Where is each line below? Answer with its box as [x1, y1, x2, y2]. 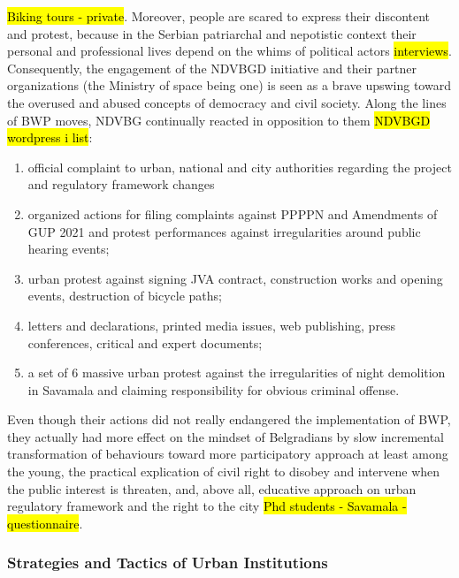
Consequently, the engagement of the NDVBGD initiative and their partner [7, 58, 417, 77]
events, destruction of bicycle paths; [27, 286, 223, 305]
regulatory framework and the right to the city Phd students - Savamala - [7, 497, 407, 515]
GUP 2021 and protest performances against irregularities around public [27, 222, 421, 240]
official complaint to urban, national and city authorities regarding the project [27, 157, 452, 176]
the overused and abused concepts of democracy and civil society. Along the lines [7, 93, 447, 111]
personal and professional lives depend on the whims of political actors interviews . [7, 42, 452, 60]
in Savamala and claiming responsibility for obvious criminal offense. [27, 380, 400, 399]
